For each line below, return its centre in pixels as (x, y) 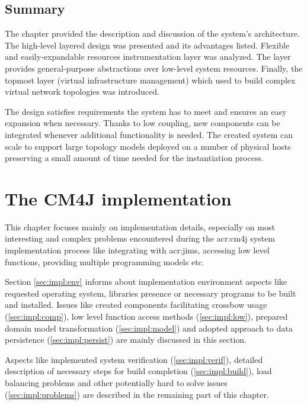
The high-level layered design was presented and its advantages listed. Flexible (147, 45)
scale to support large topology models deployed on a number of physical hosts (148, 146)
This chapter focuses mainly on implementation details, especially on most (140, 226)
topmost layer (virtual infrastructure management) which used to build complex (150, 80)
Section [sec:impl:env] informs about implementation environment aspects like (146, 282)
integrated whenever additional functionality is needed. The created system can (149, 134)
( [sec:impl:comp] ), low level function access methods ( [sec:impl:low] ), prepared (146, 316)
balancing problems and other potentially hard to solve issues (116, 382)
